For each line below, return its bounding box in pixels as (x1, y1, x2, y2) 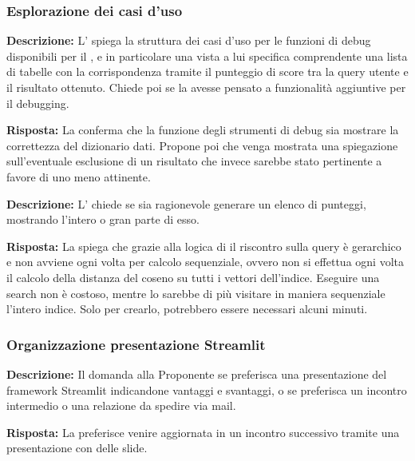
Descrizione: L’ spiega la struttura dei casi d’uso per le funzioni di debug (6, 32, 371, 49)
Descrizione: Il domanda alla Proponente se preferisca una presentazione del (6, 365, 387, 382)
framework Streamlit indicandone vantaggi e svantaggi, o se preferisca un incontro (6, 381, 407, 398)
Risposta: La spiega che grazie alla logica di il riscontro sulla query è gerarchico (6, 237, 401, 254)
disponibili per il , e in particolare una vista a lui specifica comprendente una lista (6, 47, 408, 64)
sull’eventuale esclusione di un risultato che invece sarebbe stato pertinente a (6, 153, 382, 169)
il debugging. (6, 94, 69, 111)
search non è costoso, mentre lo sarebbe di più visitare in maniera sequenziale (6, 284, 385, 301)
